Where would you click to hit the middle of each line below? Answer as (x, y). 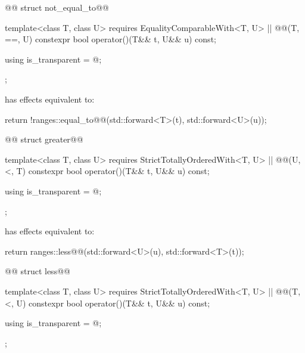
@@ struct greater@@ (44, 139)
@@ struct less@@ (38, 271)
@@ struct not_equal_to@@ (57, 7)
